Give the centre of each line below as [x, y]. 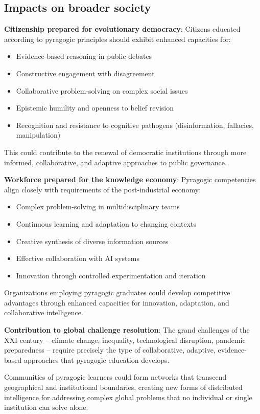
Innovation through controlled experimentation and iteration [111, 275]
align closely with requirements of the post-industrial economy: [103, 189]
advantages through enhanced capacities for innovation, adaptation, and [117, 302]
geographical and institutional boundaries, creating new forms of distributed [123, 387]
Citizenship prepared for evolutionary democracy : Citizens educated [122, 29]
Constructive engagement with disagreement [85, 73]
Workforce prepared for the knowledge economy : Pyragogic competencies [130, 179]
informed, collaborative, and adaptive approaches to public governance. [115, 162]
